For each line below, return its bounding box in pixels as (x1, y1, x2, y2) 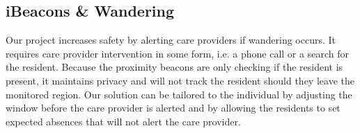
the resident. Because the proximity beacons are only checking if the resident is (6, 60, 343, 74)
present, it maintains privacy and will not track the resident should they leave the (6, 73, 354, 87)
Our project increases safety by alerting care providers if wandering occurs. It (6, 33, 336, 47)
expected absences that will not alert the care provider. (6, 114, 241, 128)
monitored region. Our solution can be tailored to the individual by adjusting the (6, 87, 352, 101)
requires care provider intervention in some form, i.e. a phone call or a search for (6, 46, 349, 60)
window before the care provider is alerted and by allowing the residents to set (6, 100, 341, 115)
